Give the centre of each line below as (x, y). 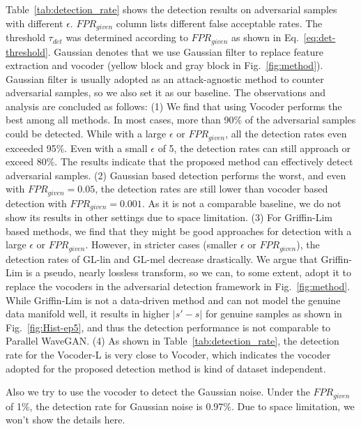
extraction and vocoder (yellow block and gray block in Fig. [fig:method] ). (164, 65)
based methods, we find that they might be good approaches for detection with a (179, 231)
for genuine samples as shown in (274, 314)
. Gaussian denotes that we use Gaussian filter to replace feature (185, 51)
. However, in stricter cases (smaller (161, 244)
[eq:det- (320, 37)
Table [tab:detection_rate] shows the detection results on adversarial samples (171, 9)
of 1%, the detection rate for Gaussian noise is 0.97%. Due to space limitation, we (180, 406)
